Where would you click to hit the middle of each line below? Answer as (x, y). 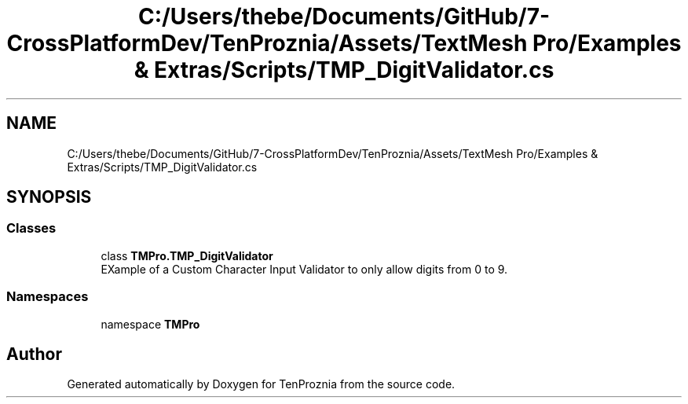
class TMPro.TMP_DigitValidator (187, 255)
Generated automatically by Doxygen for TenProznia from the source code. (261, 384)
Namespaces (48, 297)
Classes (31, 228)
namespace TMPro (150, 324)
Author (34, 354)
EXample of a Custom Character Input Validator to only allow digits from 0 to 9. (304, 269)
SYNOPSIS (49, 197)
